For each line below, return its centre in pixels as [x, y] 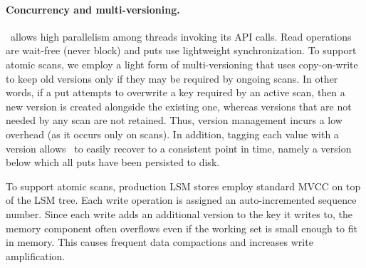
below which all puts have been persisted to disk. [113, 162]
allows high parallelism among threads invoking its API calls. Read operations [181, 36]
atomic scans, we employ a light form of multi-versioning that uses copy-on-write [182, 64]
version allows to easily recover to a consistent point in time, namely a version [179, 148]
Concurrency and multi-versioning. [93, 9]
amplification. [36, 256]
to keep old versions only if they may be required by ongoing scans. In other [172, 78]
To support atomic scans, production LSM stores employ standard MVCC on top [183, 186]
